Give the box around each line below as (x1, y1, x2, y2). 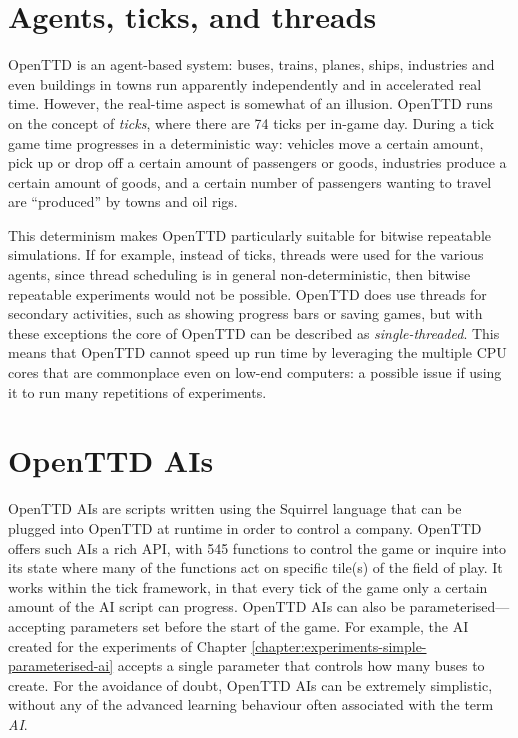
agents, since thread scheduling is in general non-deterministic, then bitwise (8, 264, 471, 285)
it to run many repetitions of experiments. (8, 381, 267, 402)
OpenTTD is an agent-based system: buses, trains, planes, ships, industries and (8, 54, 495, 75)
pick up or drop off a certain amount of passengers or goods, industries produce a (8, 152, 507, 173)
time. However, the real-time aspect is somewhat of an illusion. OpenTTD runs (8, 93, 493, 114)
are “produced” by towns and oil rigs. (8, 191, 238, 212)
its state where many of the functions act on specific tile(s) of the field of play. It (8, 557, 503, 578)
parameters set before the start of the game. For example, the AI (70, 615, 469, 636)
